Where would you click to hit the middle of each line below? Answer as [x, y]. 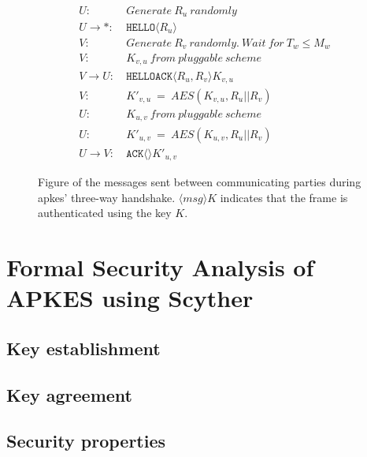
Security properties [86, 441]
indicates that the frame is [284, 197]
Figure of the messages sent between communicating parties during [200, 182]
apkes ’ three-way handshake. [107, 197]
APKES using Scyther [130, 298]
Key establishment [83, 348]
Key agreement [69, 394]
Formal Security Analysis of [160, 266]
